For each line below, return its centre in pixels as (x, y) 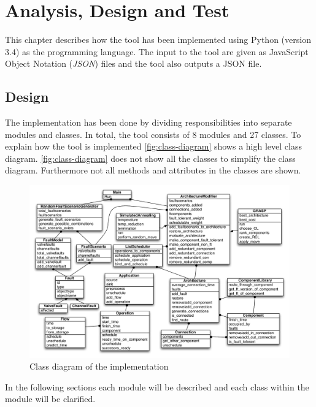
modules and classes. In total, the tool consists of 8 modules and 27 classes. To (153, 134)
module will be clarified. (50, 399)
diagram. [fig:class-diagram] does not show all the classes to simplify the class (150, 158)
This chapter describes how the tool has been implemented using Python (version (158, 40)
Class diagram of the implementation (99, 366)
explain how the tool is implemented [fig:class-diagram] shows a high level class (153, 146)
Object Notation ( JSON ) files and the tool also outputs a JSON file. (133, 63)
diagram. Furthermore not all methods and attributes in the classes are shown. (153, 170)
